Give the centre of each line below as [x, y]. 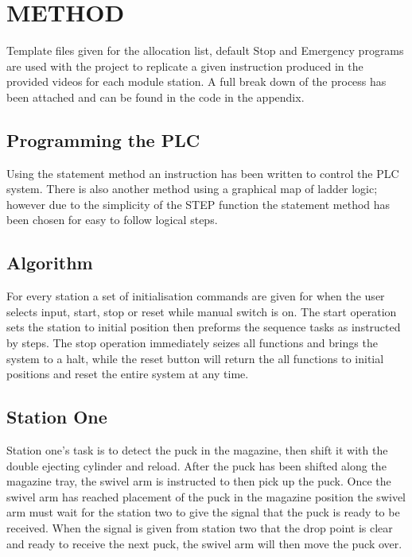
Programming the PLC [103, 139]
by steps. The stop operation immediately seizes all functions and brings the [192, 343]
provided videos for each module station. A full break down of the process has [196, 81]
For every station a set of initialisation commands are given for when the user [196, 296]
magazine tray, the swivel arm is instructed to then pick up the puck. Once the [199, 481]
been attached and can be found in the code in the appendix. [155, 97]
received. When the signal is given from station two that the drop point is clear [200, 528]
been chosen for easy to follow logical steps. [112, 220]
